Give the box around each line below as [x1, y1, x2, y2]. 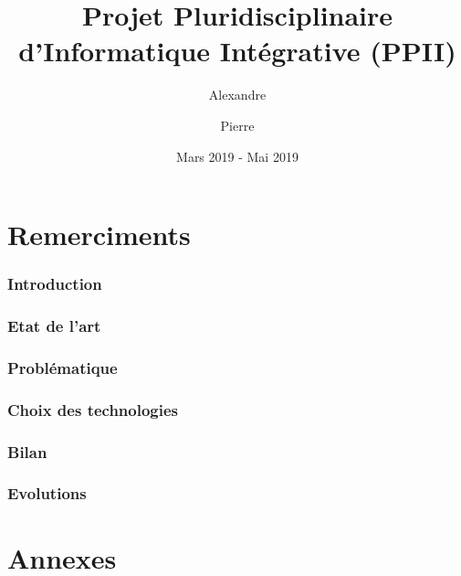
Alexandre [208, 85, 267, 104]
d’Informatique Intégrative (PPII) [18, 32, 456, 69]
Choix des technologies [7, 398, 179, 421]
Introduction [7, 272, 102, 295]
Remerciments [7, 216, 191, 253]
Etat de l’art [7, 315, 101, 337]
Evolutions [7, 482, 87, 505]
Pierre [220, 115, 255, 134]
